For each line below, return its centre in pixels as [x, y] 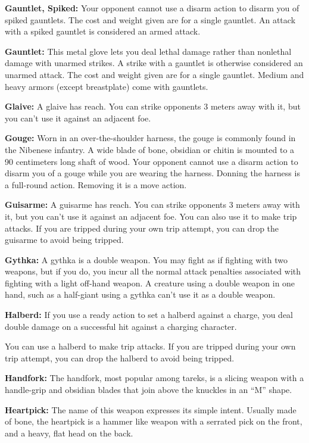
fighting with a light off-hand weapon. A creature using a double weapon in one [150, 283]
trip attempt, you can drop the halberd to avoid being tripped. [120, 358]
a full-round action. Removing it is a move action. [96, 184]
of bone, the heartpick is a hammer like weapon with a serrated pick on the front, [154, 421]
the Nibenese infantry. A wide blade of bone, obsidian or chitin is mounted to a [150, 149]
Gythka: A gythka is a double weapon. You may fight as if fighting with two [146, 259]
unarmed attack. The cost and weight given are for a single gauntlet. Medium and [154, 74]
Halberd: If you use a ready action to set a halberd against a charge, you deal [149, 315]
